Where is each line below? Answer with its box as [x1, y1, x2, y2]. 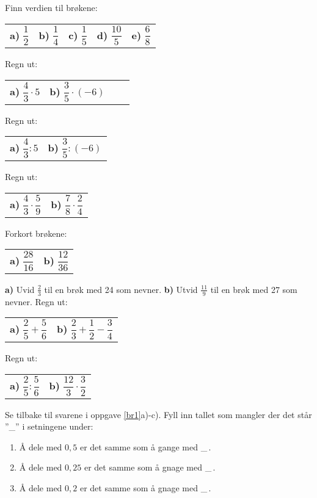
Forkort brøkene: [5, 226, 67, 239]
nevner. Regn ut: [5, 295, 68, 308]
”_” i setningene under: [5, 420, 93, 433]
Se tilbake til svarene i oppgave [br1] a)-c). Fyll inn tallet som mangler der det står [5, 408, 312, 420]
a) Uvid [5, 283, 35, 295]
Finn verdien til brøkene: [5, 1, 98, 13]
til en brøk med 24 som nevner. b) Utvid [44, 283, 198, 295]
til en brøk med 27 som [210, 283, 297, 295]
